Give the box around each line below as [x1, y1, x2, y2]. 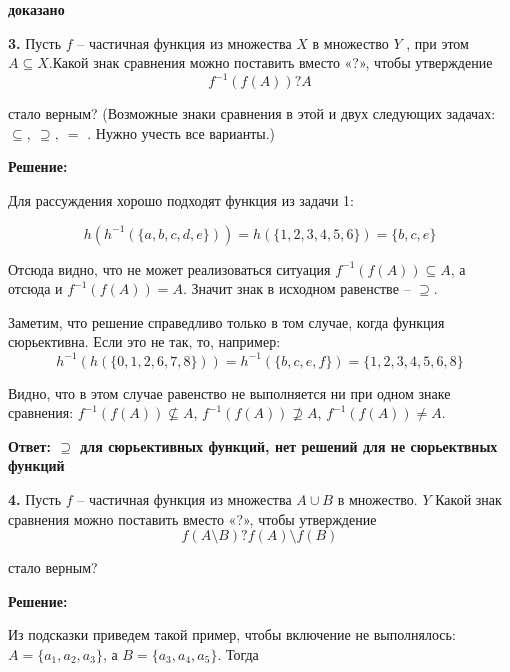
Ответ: [8, 435, 51, 456]
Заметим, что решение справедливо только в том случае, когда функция [8, 311, 445, 332]
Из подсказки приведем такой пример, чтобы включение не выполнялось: [8, 624, 456, 645]
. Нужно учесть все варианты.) [87, 122, 276, 143]
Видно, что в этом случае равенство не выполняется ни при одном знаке [8, 382, 451, 403]
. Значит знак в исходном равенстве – [182, 278, 411, 299]
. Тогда [217, 643, 259, 664]
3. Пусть [8, 32, 62, 53]
